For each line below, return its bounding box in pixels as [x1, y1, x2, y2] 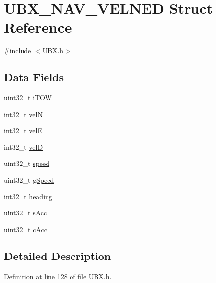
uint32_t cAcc [4, 224, 47, 234]
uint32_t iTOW [4, 93, 52, 103]
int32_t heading [4, 191, 52, 201]
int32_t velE [4, 125, 42, 136]
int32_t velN [4, 109, 43, 119]
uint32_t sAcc [4, 208, 47, 218]
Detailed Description [4, 248, 111, 263]
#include [4, 46, 31, 56]
